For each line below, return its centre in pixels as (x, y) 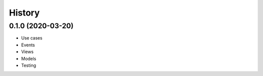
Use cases (32, 38)
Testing (29, 65)
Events (28, 45)
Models (29, 58)
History (24, 13)
